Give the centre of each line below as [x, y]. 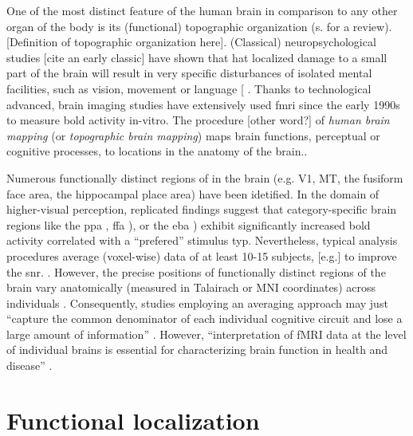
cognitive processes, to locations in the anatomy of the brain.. [157, 151]
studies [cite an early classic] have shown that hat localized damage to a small [197, 57]
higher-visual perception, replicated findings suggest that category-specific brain [202, 209]
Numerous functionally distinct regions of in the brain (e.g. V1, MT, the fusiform [205, 177]
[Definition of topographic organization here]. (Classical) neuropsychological [191, 42]
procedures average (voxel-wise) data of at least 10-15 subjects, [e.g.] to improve [202, 255]
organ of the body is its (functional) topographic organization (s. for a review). [199, 26]
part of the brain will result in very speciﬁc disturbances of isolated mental [189, 73]
